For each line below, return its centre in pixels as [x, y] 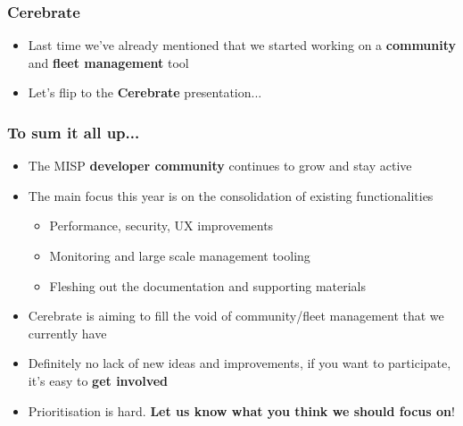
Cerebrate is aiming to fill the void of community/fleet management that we [236, 316]
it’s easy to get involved [98, 380]
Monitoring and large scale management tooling [180, 255]
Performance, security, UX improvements [161, 226]
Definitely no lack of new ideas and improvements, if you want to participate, [240, 363]
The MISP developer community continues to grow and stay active [220, 166]
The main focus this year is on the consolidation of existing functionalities [231, 195]
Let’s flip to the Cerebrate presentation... [145, 92]
